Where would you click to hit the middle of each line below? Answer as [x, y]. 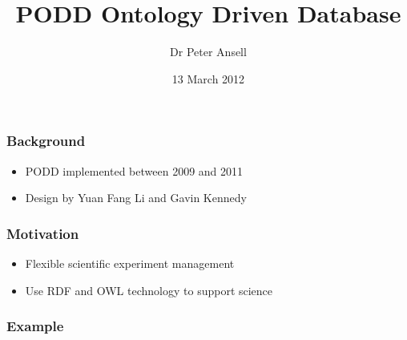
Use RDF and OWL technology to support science [149, 290]
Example [35, 326]
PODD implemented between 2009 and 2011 [134, 170]
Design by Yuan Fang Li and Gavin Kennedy [136, 198]
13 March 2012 [208, 78]
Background [46, 141]
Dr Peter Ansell [208, 52]
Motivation [43, 233]
